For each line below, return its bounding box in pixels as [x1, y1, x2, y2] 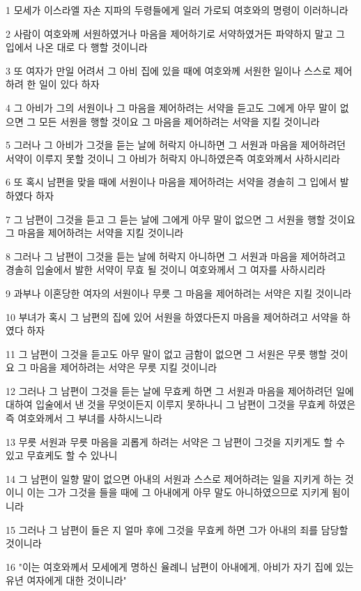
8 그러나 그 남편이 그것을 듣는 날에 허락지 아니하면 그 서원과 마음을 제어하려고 [6, 248, 346, 263]
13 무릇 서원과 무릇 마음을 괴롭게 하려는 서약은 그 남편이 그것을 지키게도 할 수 [6, 434, 345, 449]
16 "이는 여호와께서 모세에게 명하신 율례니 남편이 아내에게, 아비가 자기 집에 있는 [6, 559, 354, 574]
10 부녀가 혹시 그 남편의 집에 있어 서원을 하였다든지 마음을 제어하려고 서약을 [6, 309, 339, 324]
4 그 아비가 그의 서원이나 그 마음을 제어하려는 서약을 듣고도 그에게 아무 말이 [6, 100, 337, 114]
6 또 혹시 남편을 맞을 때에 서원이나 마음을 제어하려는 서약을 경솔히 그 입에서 [6, 174, 337, 189]
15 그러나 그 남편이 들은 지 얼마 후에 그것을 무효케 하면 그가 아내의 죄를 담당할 [6, 522, 348, 537]
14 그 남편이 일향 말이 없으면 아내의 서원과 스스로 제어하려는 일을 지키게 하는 [6, 471, 342, 486]
